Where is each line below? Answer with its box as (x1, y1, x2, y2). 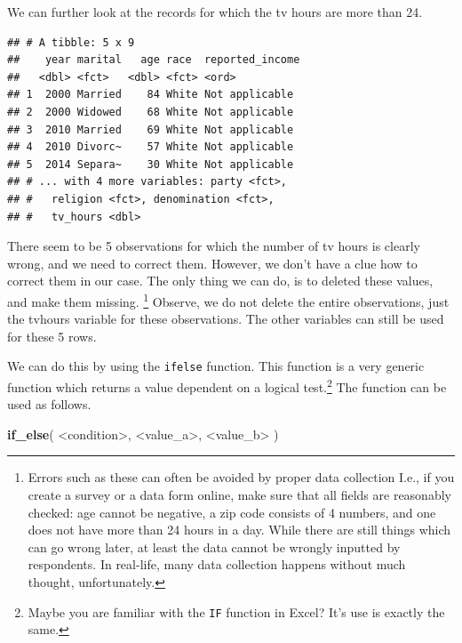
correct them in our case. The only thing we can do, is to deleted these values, (7, 271, 434, 290)
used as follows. (7, 395, 92, 414)
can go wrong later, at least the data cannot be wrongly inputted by (28, 537, 401, 556)
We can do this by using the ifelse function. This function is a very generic (7, 357, 425, 375)
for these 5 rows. (7, 326, 97, 345)
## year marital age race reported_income (7, 53, 300, 67)
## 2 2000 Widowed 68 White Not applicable (7, 105, 294, 118)
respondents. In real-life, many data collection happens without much (28, 555, 406, 574)
